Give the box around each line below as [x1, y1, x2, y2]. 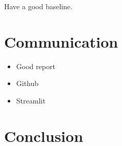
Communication [4, 31, 118, 52]
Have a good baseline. [4, 1, 73, 11]
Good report [16, 60, 55, 71]
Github [16, 78, 39, 89]
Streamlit [16, 95, 46, 106]
